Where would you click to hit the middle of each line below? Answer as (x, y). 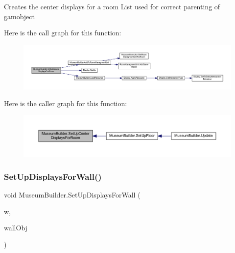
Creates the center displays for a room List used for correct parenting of (112, 6)
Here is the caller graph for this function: (66, 103)
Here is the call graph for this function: (63, 33)
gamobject (19, 16)
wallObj (16, 228)
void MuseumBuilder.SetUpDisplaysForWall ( (72, 194)
